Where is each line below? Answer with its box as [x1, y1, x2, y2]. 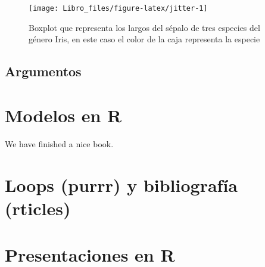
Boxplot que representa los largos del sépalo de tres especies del [29, 21, 260, 33]
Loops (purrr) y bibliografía [5, 172, 238, 197]
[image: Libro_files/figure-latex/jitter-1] [29, 4, 208, 13]
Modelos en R [5, 103, 122, 127]
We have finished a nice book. [5, 137, 114, 150]
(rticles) [5, 195, 71, 220]
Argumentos [5, 62, 82, 80]
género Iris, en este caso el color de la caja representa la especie [29, 33, 260, 45]
